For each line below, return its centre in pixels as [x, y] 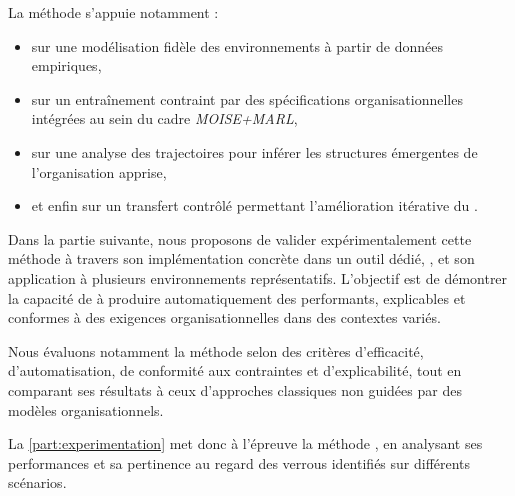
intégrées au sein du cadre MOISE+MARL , [164, 118]
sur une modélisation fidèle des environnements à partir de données [237, 45]
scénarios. [37, 482]
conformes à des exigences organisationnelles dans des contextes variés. [224, 317]
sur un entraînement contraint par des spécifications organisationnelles [247, 98]
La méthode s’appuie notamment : [113, 12]
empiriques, [66, 65]
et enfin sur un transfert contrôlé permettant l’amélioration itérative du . [254, 205]
